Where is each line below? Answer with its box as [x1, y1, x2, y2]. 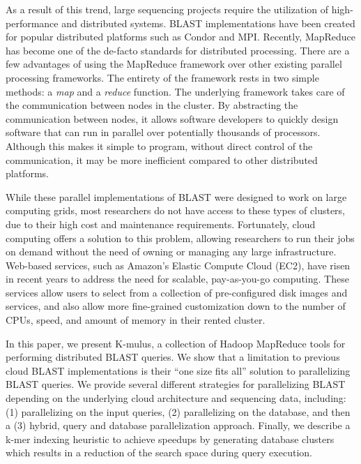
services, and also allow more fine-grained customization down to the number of [6, 299, 346, 313]
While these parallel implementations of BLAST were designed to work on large [6, 189, 347, 204]
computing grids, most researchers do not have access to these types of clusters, [6, 203, 345, 218]
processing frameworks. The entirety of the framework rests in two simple [6, 70, 319, 84]
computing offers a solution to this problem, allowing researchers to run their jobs [6, 230, 355, 245]
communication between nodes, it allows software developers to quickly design [6, 111, 339, 126]
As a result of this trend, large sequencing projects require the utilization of [6, 2, 329, 16]
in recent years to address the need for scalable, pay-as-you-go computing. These [6, 271, 349, 286]
